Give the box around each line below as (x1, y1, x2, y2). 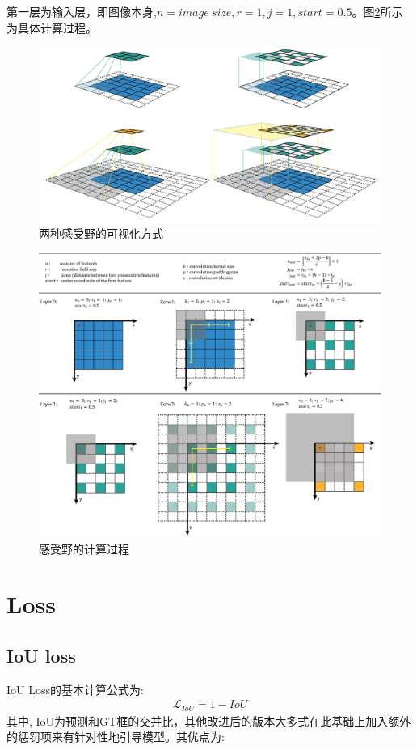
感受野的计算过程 (39, 540, 129, 557)
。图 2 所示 (352, 3, 403, 19)
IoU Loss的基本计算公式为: (6, 680, 144, 697)
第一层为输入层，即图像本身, (6, 3, 157, 19)
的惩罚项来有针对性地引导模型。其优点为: (6, 728, 225, 745)
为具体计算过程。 (6, 19, 97, 36)
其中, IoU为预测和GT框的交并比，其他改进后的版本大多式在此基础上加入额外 (6, 712, 411, 729)
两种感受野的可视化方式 (39, 224, 163, 241)
